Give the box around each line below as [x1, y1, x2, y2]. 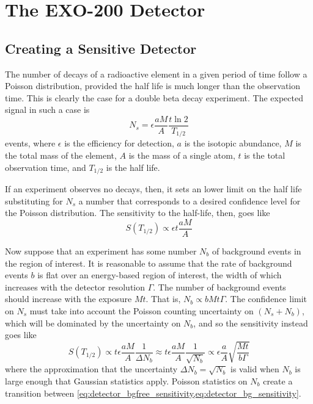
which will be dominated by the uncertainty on [5, 316, 181, 329]
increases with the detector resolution [5, 280, 145, 293]
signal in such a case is [5, 103, 90, 116]
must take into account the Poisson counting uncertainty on [29, 304, 254, 317]
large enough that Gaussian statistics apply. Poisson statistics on [5, 374, 248, 387]
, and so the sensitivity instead [193, 316, 308, 329]
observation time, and [5, 161, 86, 173]
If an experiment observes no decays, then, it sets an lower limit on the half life [5, 182, 302, 195]
